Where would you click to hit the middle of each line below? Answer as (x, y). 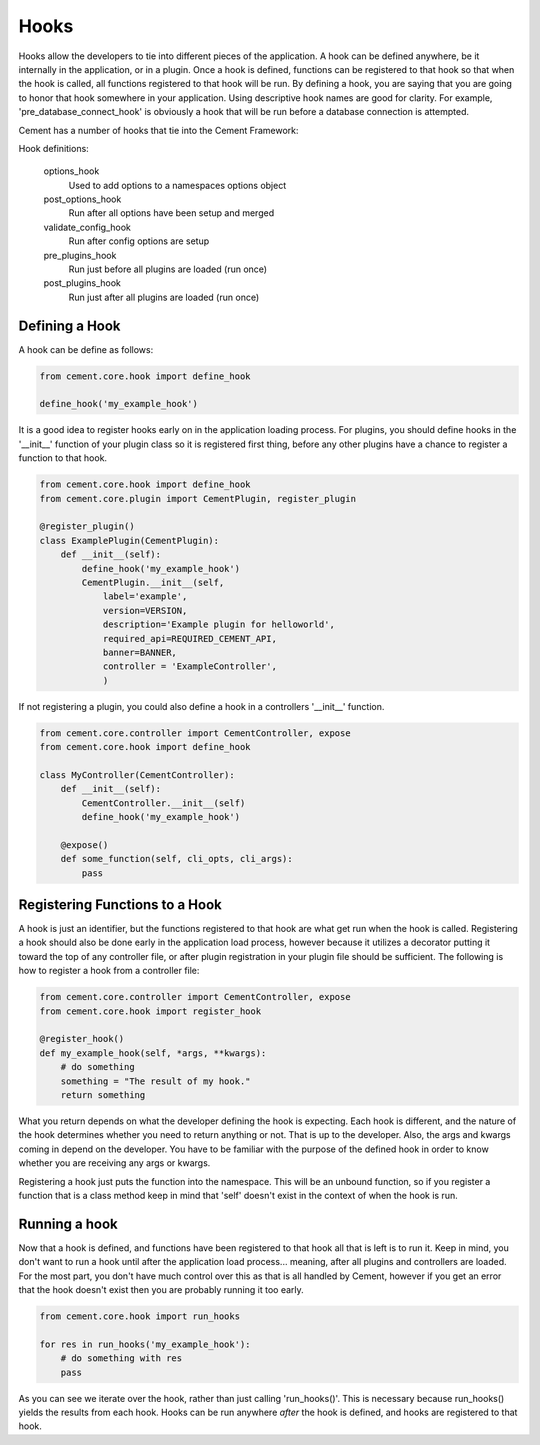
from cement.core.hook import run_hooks (139, 1316)
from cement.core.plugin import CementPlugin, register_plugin (198, 498)
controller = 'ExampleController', (189, 666)
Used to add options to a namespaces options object (177, 185)
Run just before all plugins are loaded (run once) (168, 269)
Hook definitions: (53, 148)
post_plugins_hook (82, 283)
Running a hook (68, 1223)
